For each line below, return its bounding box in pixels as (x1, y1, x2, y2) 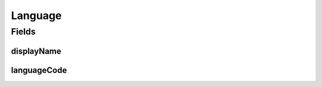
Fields (11, 26, 36, 37)
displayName (11, 46, 62, 56)
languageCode (11, 65, 67, 75)
